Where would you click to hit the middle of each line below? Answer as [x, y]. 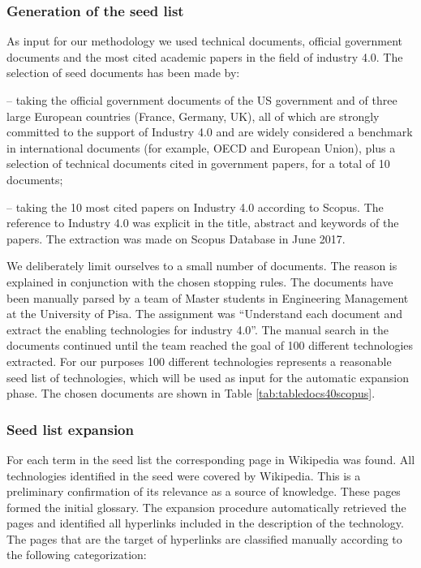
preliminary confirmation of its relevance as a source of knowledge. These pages [204, 491]
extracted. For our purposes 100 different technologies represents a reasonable [199, 361]
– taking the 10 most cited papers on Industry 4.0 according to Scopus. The [195, 207]
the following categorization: [77, 555]
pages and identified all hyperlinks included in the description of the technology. [205, 523]
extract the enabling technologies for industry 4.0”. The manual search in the [198, 329]
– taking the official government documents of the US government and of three [202, 100]
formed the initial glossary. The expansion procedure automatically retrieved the [206, 507]
